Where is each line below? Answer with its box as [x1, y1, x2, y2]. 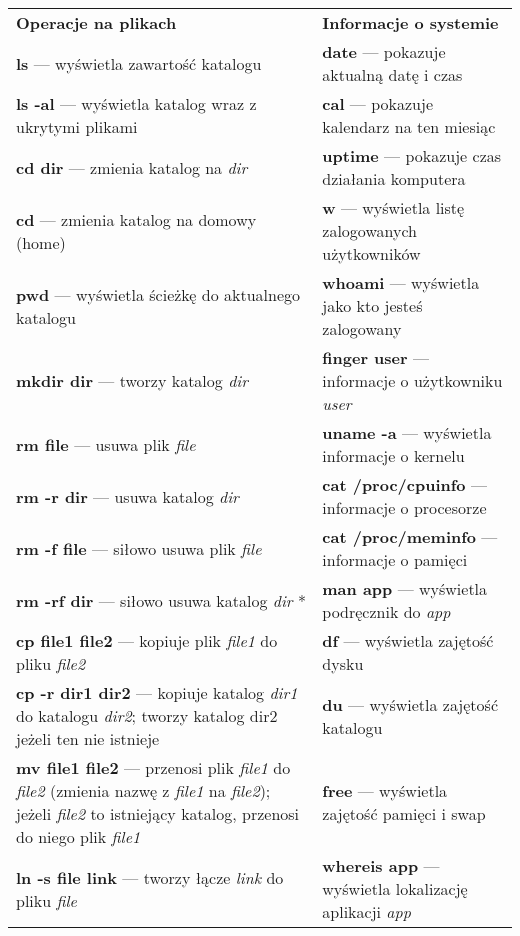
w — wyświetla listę [322, 196, 465, 219]
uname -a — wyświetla [322, 421, 492, 444]
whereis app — [322, 854, 440, 877]
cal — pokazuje [322, 92, 433, 115]
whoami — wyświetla [322, 271, 480, 294]
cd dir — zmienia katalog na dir [16, 155, 248, 179]
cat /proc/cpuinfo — [322, 473, 487, 496]
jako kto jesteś [322, 294, 423, 317]
